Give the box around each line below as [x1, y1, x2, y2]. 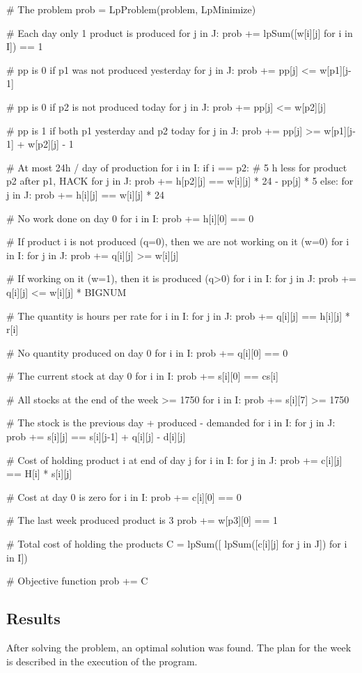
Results [6, 608, 61, 629]
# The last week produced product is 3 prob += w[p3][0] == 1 [6, 513, 278, 527]
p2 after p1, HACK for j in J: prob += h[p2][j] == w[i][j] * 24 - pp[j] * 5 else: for [6, 173, 354, 188]
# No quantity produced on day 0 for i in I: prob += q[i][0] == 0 [6, 345, 288, 359]
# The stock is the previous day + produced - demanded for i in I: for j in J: [6, 415, 336, 430]
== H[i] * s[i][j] [6, 466, 72, 481]
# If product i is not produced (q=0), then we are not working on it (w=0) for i [6, 234, 349, 249]
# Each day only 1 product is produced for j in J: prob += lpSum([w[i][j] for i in [6, 25, 353, 40]
